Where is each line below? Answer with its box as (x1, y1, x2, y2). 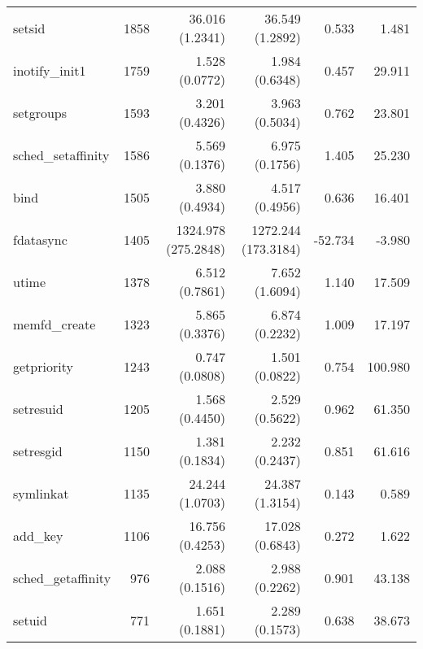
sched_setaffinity (13, 145, 110, 164)
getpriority (13, 356, 73, 376)
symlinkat (13, 483, 69, 503)
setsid (13, 18, 46, 37)
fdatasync (13, 229, 68, 249)
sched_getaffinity (13, 568, 111, 587)
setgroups (13, 102, 68, 122)
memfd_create (13, 314, 96, 333)
